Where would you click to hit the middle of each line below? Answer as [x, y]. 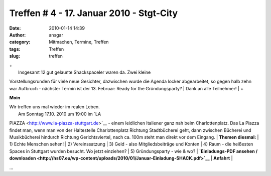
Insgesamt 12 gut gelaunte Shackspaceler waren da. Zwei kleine [85, 72]
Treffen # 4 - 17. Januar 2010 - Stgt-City [94, 13]
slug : [15, 56]
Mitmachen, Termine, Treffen [79, 42]
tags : [15, 49]
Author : [18, 35]
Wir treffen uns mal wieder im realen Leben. [54, 107]
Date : [15, 28]
